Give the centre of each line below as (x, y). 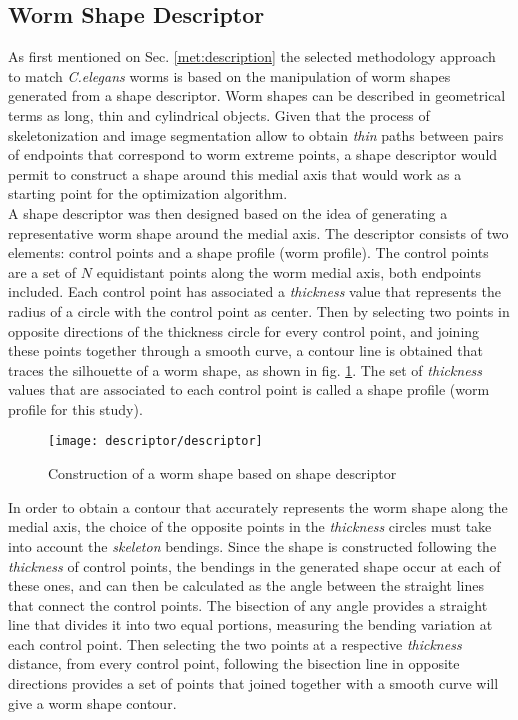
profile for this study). (75, 408)
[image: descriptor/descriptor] (155, 441)
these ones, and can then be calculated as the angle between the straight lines (246, 585)
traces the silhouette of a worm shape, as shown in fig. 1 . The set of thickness (245, 369)
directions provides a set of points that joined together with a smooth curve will (253, 683)
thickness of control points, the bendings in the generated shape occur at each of (254, 565)
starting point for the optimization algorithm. (148, 193)
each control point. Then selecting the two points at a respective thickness (235, 643)
